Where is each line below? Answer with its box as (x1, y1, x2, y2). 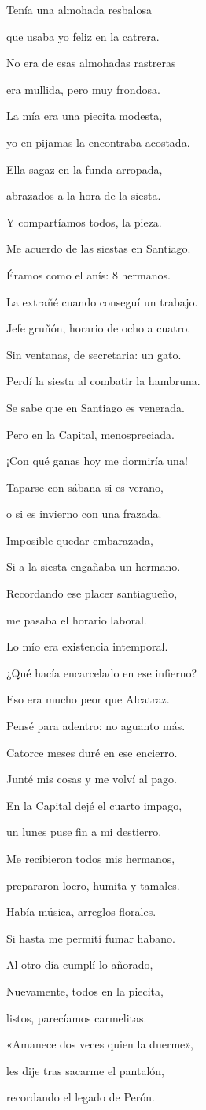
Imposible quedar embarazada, (6, 531, 153, 548)
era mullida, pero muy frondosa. (6, 81, 160, 97)
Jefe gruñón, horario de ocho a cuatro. (6, 320, 191, 336)
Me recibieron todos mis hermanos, (6, 850, 175, 866)
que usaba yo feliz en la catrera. (6, 28, 160, 44)
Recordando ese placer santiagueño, (6, 585, 178, 602)
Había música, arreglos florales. (6, 903, 156, 920)
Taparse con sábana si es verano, (6, 478, 164, 495)
